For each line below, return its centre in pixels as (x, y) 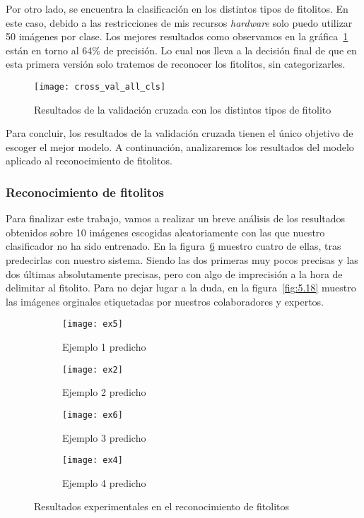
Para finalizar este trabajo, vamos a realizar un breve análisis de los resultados (176, 218)
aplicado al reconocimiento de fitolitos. (89, 161)
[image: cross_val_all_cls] (100, 86)
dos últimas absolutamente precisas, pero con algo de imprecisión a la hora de (174, 273)
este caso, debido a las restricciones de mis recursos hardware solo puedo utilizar (179, 22)
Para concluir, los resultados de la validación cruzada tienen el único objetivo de (180, 133)
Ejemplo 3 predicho (104, 437)
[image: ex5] (93, 324)
